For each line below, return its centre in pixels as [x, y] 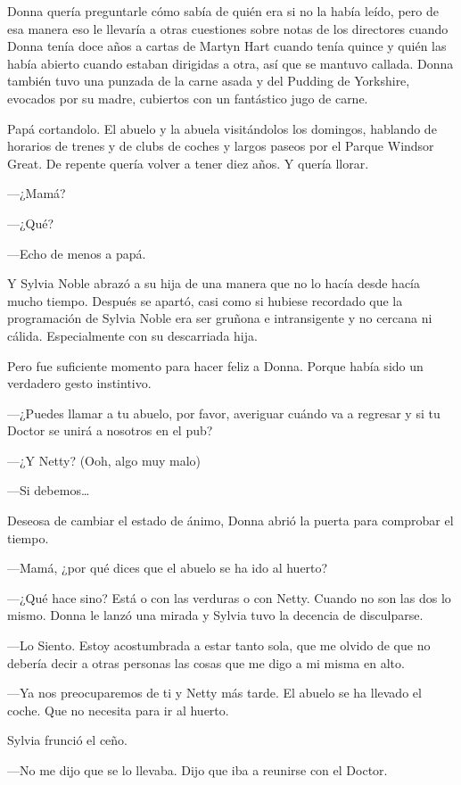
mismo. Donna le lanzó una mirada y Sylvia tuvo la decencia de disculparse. [215, 615]
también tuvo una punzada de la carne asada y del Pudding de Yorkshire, [209, 81]
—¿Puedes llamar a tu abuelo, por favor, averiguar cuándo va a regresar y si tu [224, 413]
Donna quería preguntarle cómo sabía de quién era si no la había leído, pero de [223, 11]
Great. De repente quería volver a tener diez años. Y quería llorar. [188, 163]
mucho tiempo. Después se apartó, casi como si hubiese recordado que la [205, 300]
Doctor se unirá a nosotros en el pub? [110, 430]
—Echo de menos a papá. [77, 253]
